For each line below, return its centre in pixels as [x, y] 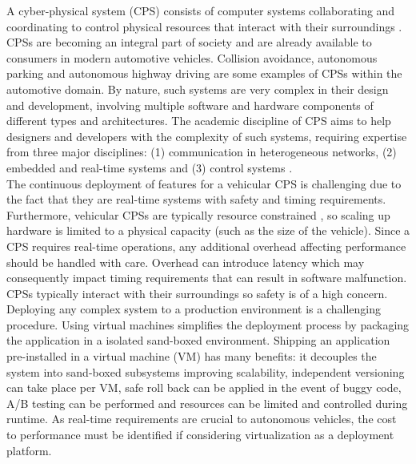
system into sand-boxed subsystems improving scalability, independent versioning [206, 371]
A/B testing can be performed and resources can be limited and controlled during [207, 403]
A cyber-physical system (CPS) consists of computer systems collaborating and [201, 10]
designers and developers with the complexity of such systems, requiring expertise [207, 136]
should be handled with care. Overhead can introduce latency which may [186, 262]
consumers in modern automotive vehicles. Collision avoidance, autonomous [192, 57]
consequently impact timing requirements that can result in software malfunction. [207, 278]
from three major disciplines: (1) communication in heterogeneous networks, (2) [202, 152]
